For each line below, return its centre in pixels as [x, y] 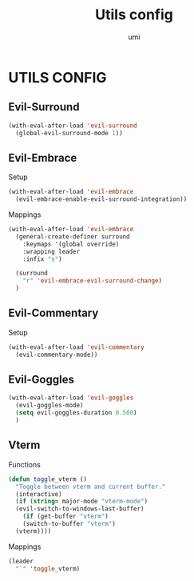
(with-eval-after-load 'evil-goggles [71, 398]
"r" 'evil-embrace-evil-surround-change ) [92, 281]
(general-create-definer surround [73, 236]
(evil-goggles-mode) [49, 406]
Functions [25, 464]
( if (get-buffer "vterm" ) [66, 517]
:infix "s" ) [42, 259]
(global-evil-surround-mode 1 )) [69, 133]
